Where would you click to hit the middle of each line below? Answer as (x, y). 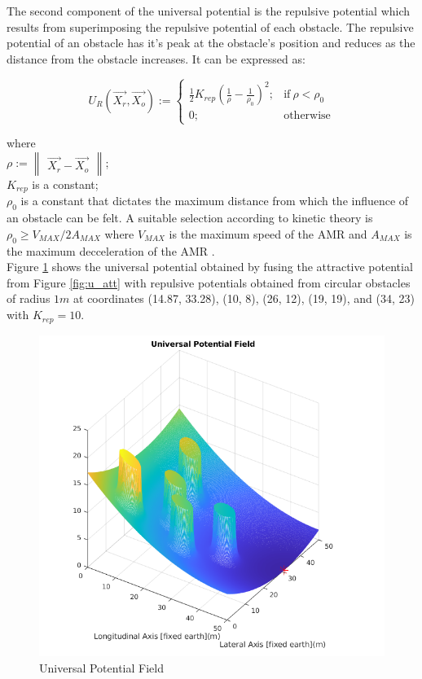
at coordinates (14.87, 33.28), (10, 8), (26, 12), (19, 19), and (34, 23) (244, 298)
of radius (29, 298)
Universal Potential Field (101, 667)
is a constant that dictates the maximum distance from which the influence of (215, 201)
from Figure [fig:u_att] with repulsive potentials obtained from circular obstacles (209, 282)
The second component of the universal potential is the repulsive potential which (209, 11)
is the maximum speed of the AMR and (268, 233)
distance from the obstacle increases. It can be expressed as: (156, 58)
